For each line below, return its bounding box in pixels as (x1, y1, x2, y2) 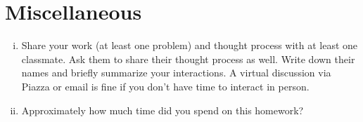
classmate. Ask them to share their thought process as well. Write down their (21, 51, 355, 66)
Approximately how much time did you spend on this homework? (21, 102, 304, 117)
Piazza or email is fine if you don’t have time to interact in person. (21, 79, 310, 93)
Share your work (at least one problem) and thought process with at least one (21, 38, 358, 53)
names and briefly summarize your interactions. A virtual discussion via (21, 65, 331, 80)
